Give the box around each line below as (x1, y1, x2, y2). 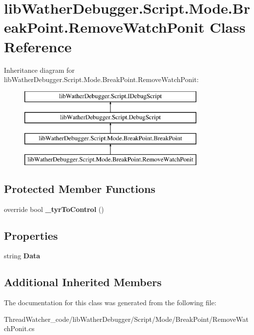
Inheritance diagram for (4, 64, 75, 75)
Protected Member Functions (4, 181, 156, 196)
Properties (4, 228, 58, 243)
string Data (4, 251, 41, 261)
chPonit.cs (4, 323, 35, 334)
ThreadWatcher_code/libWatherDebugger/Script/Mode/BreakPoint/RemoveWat (4, 314, 249, 324)
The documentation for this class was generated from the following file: (4, 297, 216, 308)
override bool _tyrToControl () (4, 204, 104, 214)
